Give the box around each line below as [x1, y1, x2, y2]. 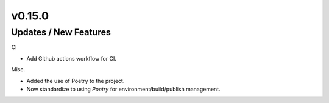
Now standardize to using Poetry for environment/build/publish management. [26, 85, 221, 93]
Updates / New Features [11, 27, 111, 38]
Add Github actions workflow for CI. [26, 55, 117, 62]
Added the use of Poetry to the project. [26, 77, 125, 84]
